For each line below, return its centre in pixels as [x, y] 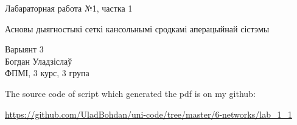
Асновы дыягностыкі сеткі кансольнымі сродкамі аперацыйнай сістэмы [137, 28]
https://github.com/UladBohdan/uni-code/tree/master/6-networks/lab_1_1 [148, 114]
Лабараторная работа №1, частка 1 [69, 8]
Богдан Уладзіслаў [39, 61]
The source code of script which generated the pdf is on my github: [130, 93]
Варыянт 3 [24, 49]
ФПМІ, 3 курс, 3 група [47, 73]
